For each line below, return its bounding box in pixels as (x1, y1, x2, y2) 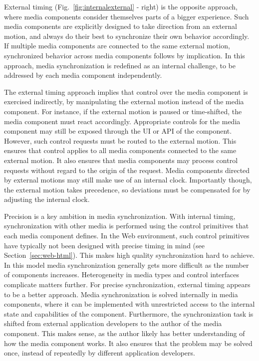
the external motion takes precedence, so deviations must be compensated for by (4, 184, 251, 194)
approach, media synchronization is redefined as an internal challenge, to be (4, 60, 236, 70)
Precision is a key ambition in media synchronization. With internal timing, (4, 210, 236, 221)
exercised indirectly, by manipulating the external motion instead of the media (4, 96, 244, 107)
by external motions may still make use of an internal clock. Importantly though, (4, 175, 252, 185)
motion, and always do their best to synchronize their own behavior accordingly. (4, 30, 250, 41)
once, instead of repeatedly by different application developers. (4, 348, 195, 358)
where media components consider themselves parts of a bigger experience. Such (4, 11, 249, 21)
